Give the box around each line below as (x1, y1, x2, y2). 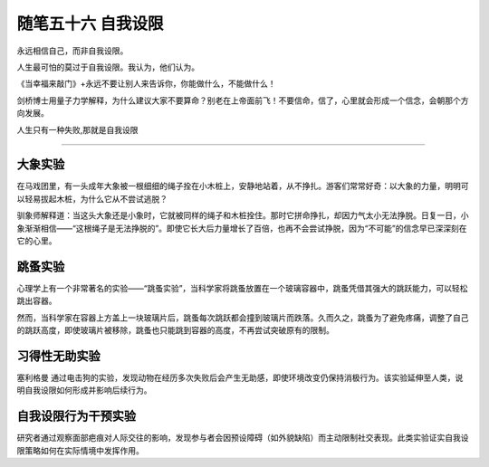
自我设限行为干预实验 (16, 408, 136, 424)
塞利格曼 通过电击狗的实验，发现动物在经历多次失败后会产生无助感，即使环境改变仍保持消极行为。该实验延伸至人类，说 (16, 372, 464, 383)
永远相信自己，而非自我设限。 (16, 45, 129, 56)
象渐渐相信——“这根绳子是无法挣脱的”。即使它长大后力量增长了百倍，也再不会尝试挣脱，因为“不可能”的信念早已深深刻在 (16, 223, 467, 233)
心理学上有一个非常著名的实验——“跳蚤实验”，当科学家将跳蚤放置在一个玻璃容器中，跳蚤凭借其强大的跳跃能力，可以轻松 (16, 282, 468, 293)
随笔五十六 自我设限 (16, 14, 164, 33)
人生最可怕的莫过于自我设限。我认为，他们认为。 (16, 62, 199, 72)
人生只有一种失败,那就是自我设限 (16, 124, 139, 135)
